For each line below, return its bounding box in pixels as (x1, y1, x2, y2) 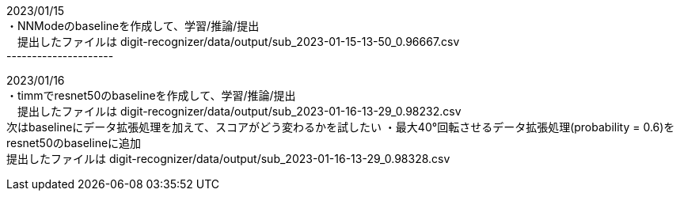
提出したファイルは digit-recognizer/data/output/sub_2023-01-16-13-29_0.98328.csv (6, 152, 450, 165)
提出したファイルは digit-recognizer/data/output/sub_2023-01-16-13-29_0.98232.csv (17, 104, 462, 118)
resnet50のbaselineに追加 (6, 136, 142, 150)
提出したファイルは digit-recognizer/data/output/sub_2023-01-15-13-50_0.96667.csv (17, 35, 460, 48)
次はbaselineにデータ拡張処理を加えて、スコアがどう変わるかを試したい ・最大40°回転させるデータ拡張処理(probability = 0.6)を (6, 120, 675, 134)
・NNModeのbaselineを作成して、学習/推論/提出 (6, 19, 260, 32)
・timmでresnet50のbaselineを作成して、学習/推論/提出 (6, 89, 296, 102)
